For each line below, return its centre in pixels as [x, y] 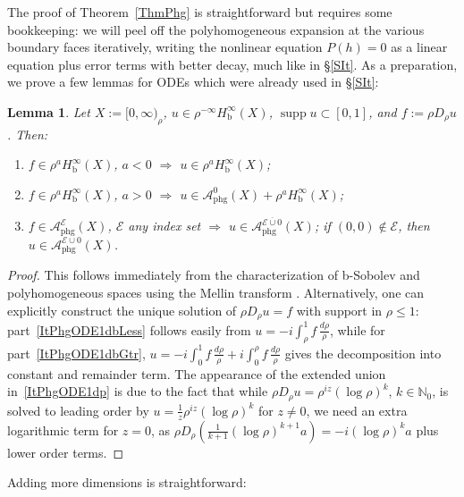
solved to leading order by [78, 410]
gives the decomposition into [363, 353]
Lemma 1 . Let [49, 111]
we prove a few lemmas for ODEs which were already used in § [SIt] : [193, 82]
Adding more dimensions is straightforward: [127, 482]
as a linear [419, 47]
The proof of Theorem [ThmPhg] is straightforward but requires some [200, 12]
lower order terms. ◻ [66, 452]
